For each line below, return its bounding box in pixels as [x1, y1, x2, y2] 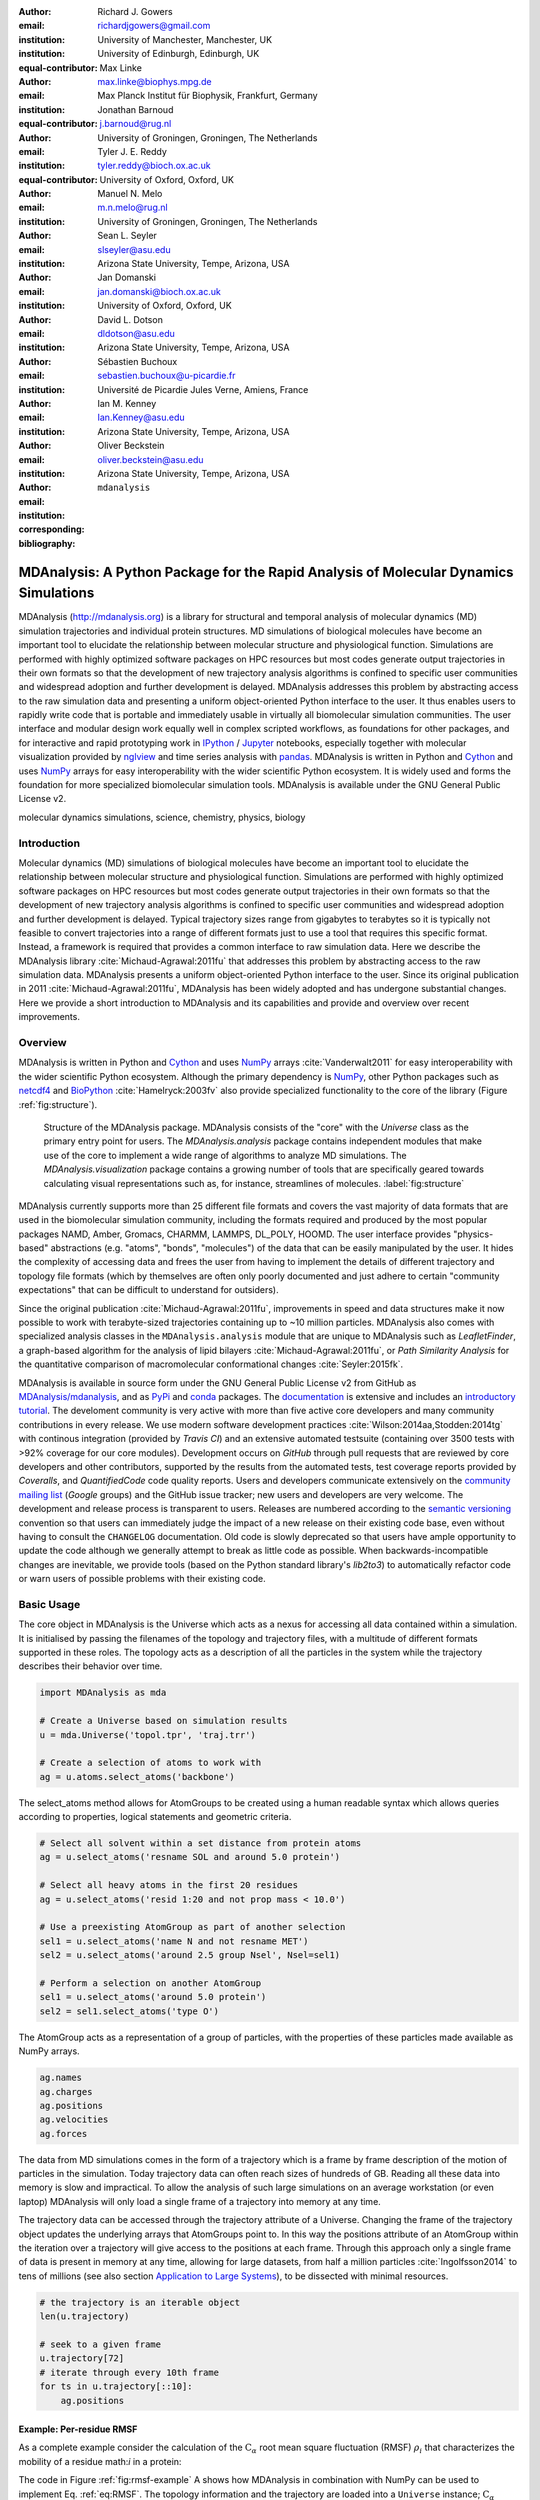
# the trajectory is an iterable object [39, 2296, 240, 2308]
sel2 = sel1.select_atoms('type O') [39, 2005, 220, 2017]
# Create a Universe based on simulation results [39, 1715, 288, 1727]
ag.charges [39, 2086, 93, 2097]
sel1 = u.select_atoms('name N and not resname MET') [39, 1935, 309, 1947]
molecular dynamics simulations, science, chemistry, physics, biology [18, 811, 306, 823]
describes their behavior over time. [18, 1660, 163, 1672]
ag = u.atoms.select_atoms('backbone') [39, 1771, 235, 1782]
